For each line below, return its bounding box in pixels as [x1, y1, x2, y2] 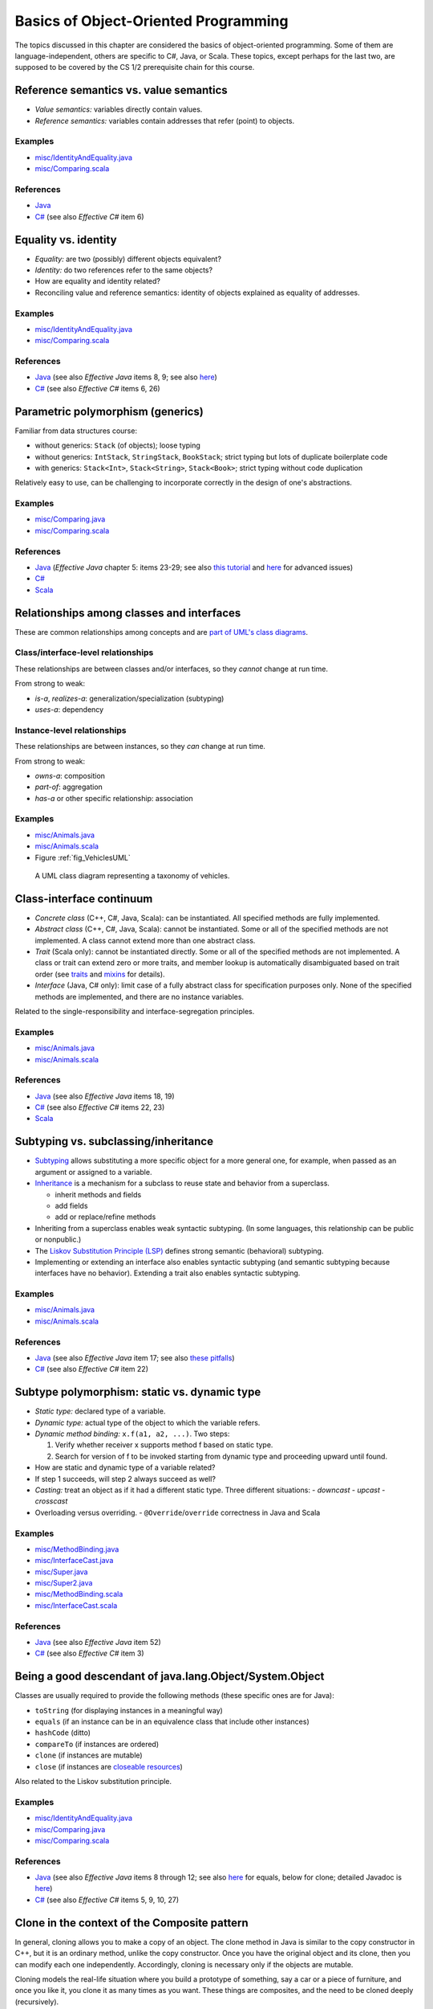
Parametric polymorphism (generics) [14, 404, 204, 418]
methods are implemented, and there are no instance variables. [34, 992, 245, 1001]
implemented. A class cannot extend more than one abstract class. [34, 935, 256, 945]
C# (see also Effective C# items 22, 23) [34, 1103, 165, 1112]
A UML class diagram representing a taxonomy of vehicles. [34, 870, 230, 880]
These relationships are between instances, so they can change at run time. [14, 742, 266, 751]
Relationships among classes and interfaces [14, 606, 241, 620]
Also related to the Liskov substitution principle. [14, 1777, 172, 1786]
